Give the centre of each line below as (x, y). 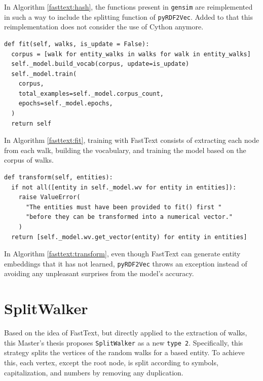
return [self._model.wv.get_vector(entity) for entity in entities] (129, 237)
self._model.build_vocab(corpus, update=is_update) (100, 64)
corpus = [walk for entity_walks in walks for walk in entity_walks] (131, 54)
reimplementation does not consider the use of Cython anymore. (104, 27)
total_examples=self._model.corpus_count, (91, 93)
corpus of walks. (29, 160)
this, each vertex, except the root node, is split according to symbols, (111, 362)
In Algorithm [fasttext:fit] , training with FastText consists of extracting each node (132, 140)
